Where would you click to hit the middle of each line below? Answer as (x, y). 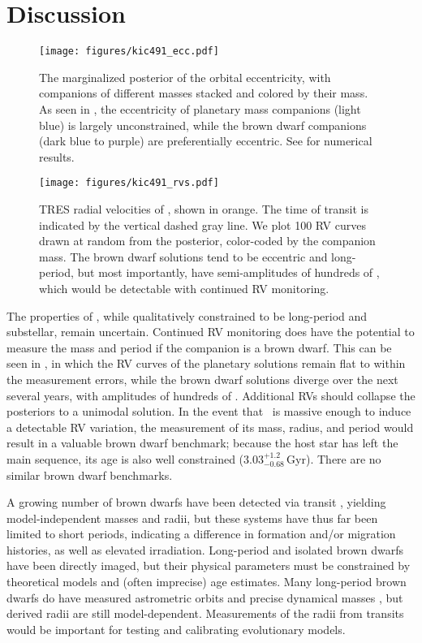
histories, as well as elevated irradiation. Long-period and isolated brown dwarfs (205, 549)
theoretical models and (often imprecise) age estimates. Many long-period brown (207, 582)
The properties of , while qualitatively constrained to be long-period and (187, 315)
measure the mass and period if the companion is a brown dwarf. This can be (199, 347)
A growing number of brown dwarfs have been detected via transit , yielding (196, 502)
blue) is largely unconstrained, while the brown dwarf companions (203, 125)
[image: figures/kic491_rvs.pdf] (129, 183)
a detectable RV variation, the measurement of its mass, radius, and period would (210, 427)
